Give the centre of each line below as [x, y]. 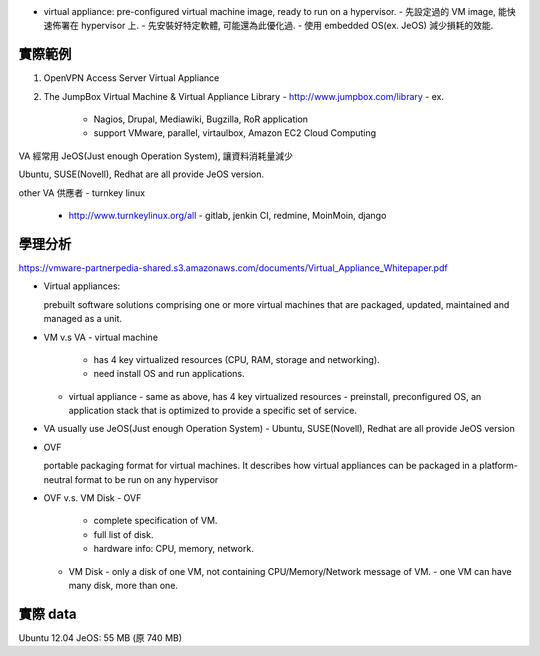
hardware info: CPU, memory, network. [173, 549]
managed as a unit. [83, 319]
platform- [499, 466]
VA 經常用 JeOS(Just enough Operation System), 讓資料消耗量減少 [156, 156]
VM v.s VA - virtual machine [101, 337]
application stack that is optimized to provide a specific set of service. [212, 411]
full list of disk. [123, 534]
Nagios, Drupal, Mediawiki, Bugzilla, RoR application [201, 119]
